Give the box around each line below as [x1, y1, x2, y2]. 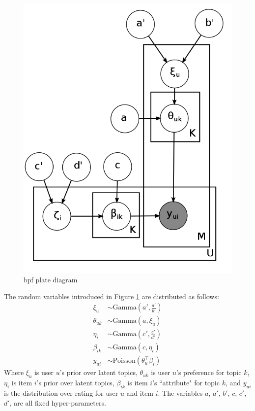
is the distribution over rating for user [4, 388, 118, 398]
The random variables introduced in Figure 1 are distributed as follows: [4, 291, 219, 301]
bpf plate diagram [24, 274, 78, 285]
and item [126, 388, 154, 398]
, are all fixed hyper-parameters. [9, 397, 106, 408]
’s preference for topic [176, 367, 242, 377]
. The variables [158, 388, 203, 398]
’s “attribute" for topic [152, 377, 220, 388]
